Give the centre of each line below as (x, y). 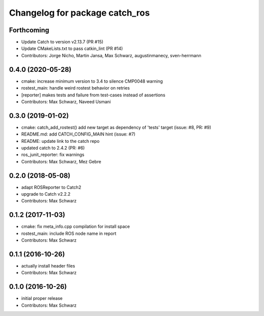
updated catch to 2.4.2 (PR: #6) (53, 148)
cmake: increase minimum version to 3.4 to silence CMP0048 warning (92, 81)
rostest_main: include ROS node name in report (69, 233)
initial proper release (42, 298)
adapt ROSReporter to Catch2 (51, 187)
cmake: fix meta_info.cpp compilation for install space (76, 226)
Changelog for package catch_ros (79, 13)
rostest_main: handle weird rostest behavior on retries (76, 88)
